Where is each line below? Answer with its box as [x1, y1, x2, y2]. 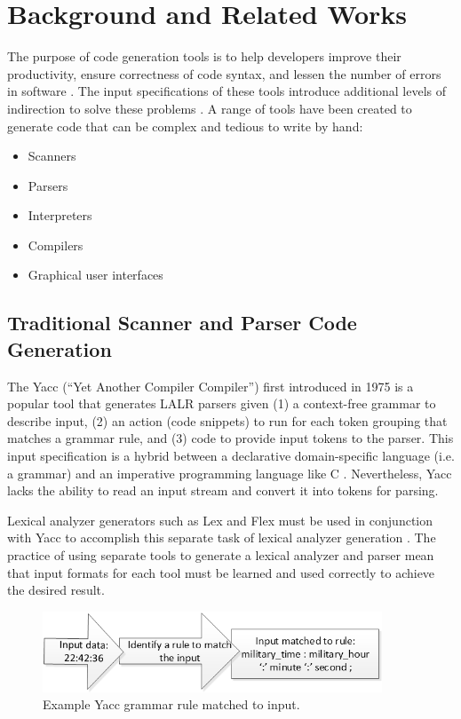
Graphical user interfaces [28, 265, 163, 284]
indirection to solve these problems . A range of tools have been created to [7, 99, 412, 117]
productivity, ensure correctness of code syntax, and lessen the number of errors [7, 64, 441, 83]
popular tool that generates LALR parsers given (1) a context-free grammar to [7, 394, 436, 413]
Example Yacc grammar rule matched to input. [43, 695, 300, 714]
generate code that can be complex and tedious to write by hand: [7, 116, 363, 135]
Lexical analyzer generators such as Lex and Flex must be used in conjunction [7, 510, 433, 529]
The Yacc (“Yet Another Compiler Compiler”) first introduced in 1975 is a [7, 376, 414, 395]
